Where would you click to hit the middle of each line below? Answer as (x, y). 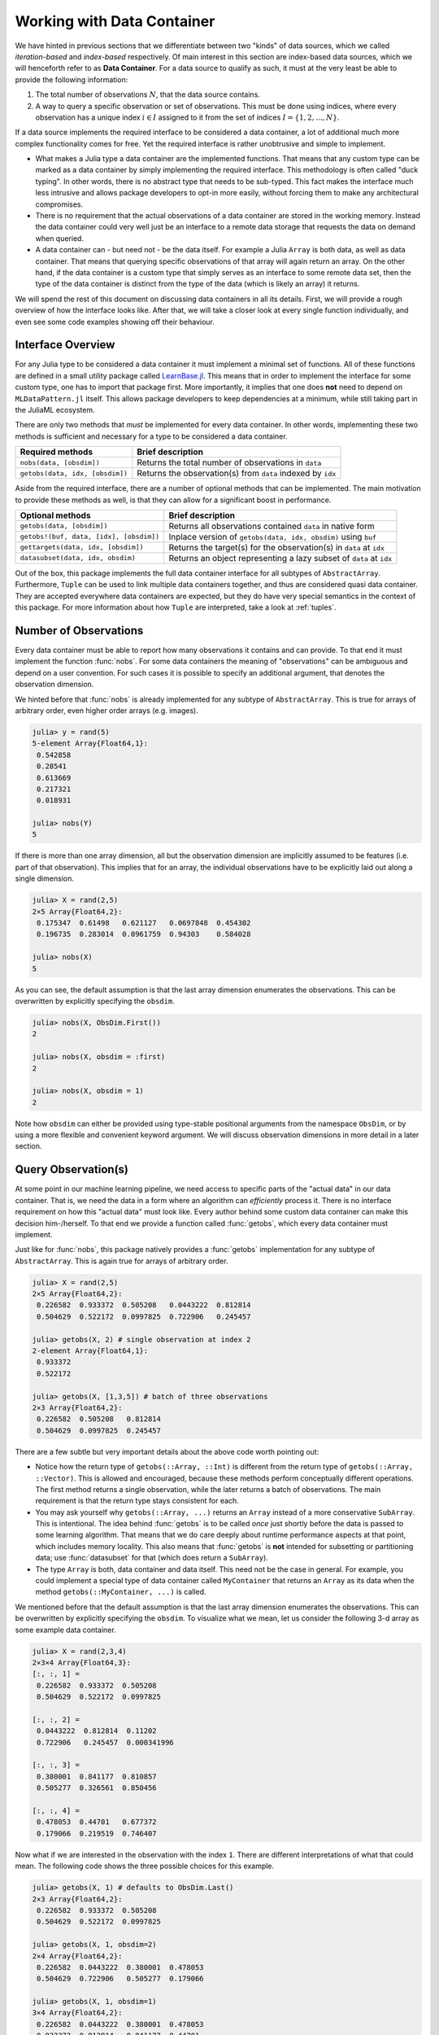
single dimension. (45, 878)
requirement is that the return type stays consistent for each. (137, 1501)
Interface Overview (65, 345)
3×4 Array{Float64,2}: (77, 2013)
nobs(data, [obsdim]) (60, 463)
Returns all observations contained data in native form (272, 526)
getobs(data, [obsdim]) (64, 526)
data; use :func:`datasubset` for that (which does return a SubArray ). (152, 1558)
